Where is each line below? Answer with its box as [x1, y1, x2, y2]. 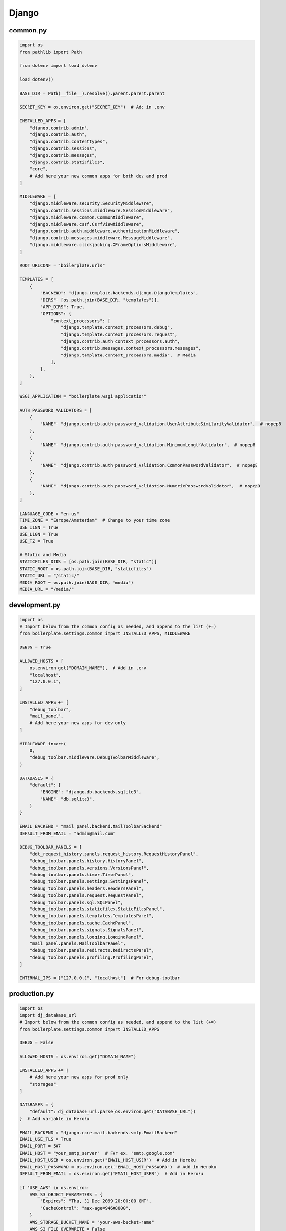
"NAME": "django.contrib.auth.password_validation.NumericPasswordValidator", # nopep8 [40, 483, 260, 489]
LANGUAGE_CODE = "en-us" [19, 511, 80, 517]
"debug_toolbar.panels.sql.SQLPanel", [29, 899, 123, 905]
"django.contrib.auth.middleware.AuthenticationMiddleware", [29, 228, 180, 234]
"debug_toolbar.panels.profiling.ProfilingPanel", [29, 954, 154, 960]
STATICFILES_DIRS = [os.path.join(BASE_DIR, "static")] [19, 559, 157, 565]
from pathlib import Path [19, 49, 82, 55]
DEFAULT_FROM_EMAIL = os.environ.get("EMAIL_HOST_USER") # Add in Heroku [19, 1171, 204, 1176]
